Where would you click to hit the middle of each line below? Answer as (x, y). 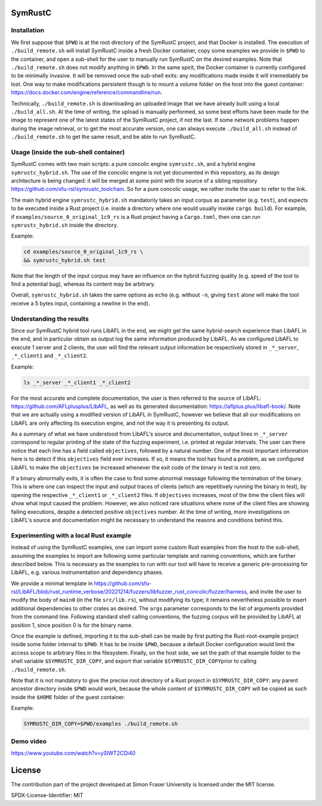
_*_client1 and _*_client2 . (49, 356)
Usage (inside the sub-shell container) (68, 152)
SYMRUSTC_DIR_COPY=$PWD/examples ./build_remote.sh (101, 724)
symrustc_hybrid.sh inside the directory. (65, 225)
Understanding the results (50, 319)
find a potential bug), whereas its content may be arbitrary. (83, 284)
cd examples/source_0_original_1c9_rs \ (83, 252)
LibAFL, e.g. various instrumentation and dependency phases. (87, 572)
